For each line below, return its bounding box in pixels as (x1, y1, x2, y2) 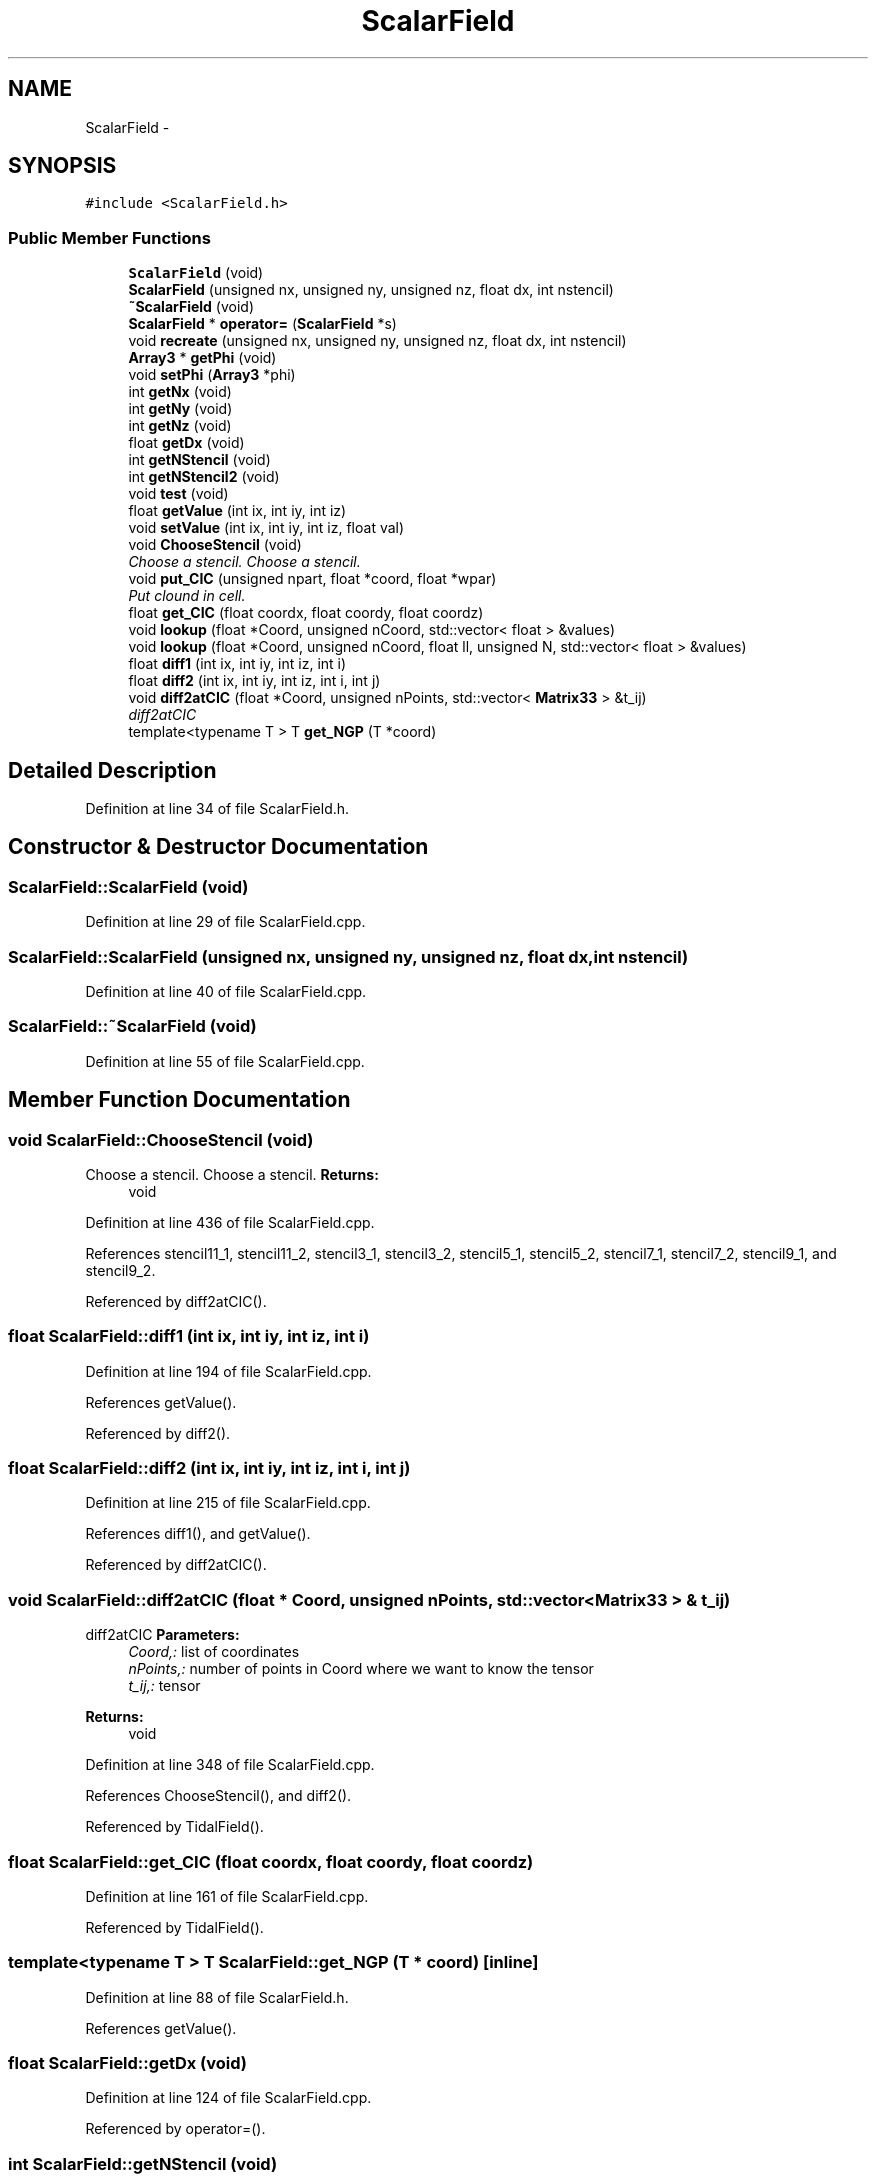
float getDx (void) (128, 434, 245, 452)
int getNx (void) (128, 383, 232, 401)
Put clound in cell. (128, 587, 246, 605)
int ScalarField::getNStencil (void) (8, 2153, 278, 2174)
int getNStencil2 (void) (128, 468, 280, 486)
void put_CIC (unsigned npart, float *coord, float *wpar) (128, 570, 497, 588)
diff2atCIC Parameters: (85, 1626, 240, 1644)
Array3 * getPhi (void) (128, 349, 277, 367)
